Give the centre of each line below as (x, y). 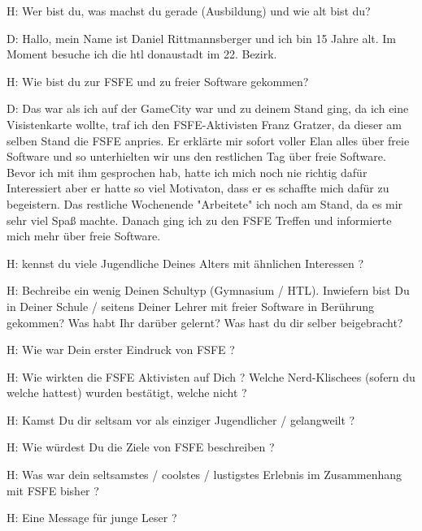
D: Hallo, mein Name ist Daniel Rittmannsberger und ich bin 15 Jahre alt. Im (201, 38)
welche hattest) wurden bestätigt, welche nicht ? (127, 393)
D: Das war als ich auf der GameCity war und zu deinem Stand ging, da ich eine (208, 108)
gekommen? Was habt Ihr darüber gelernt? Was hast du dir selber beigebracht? (205, 322)
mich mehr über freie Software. (84, 236)
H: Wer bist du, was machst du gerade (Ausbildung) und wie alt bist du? (189, 11)
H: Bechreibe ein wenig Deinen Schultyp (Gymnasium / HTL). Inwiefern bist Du (208, 290)
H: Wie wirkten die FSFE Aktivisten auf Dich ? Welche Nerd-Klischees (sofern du (211, 376)
